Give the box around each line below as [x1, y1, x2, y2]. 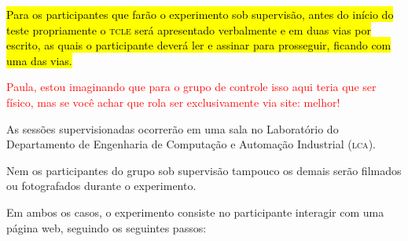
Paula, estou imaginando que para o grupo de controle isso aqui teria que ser [6, 79, 377, 95]
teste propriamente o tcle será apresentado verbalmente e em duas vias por [6, 21, 372, 38]
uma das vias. [6, 52, 72, 68]
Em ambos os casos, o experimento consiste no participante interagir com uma [6, 203, 384, 220]
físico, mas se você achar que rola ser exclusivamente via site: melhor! [6, 93, 340, 110]
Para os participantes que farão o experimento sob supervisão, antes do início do [6, 6, 394, 22]
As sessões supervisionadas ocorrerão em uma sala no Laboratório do [6, 120, 339, 137]
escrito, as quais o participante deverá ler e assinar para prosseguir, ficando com [6, 37, 391, 53]
